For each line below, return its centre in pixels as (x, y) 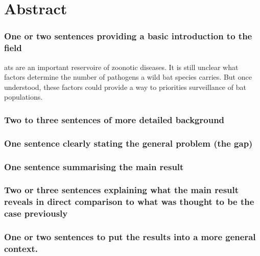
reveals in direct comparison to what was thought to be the (129, 202)
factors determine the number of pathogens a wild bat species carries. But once (128, 77)
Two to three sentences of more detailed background (114, 119)
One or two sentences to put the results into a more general (130, 237)
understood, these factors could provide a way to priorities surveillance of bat (125, 87)
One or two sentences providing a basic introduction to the (128, 36)
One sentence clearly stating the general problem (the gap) (128, 143)
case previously (36, 213)
